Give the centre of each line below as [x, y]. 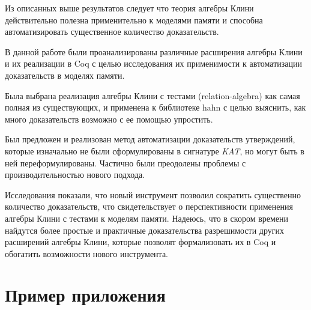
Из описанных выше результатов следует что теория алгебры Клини [129, 8]
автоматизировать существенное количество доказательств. [112, 32]
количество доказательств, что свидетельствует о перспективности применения [149, 206]
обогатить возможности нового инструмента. [86, 253]
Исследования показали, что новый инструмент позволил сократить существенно [153, 194]
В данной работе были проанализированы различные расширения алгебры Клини [154, 51]
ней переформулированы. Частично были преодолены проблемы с [125, 163]
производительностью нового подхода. [75, 175]
